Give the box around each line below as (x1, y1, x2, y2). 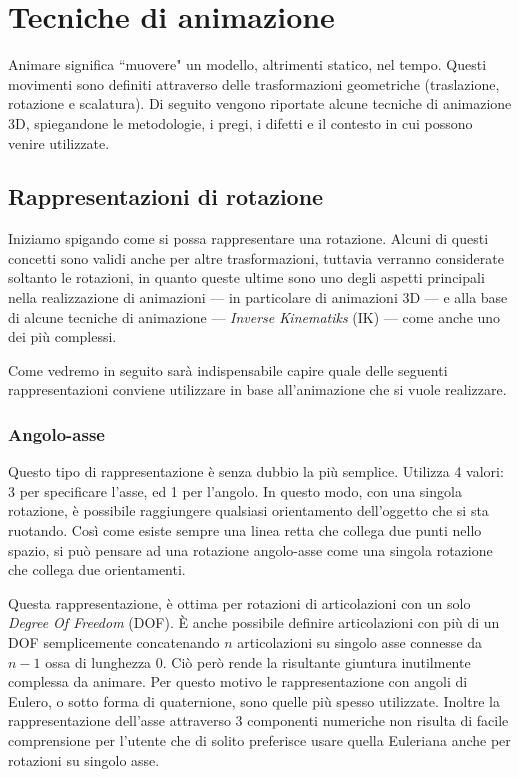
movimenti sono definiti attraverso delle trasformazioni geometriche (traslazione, (8, 73, 500, 94)
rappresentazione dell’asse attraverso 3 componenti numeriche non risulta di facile (8, 710, 509, 731)
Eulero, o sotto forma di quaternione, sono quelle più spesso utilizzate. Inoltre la (8, 690, 500, 711)
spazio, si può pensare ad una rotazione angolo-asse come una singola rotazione (8, 539, 493, 560)
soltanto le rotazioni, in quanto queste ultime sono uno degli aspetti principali (8, 267, 485, 288)
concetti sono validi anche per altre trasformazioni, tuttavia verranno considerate (8, 247, 504, 268)
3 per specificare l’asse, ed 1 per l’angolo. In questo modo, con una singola (8, 480, 462, 501)
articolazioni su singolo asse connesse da (237, 632, 483, 653)
